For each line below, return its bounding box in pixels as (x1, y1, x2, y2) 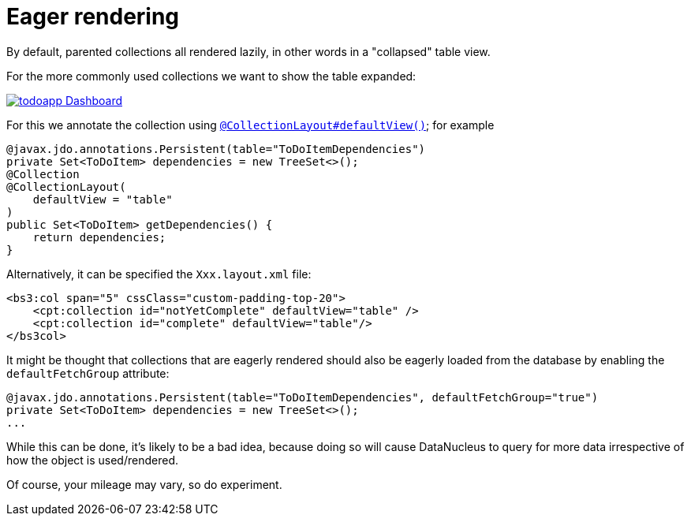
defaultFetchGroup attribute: (6, 366, 170, 380)
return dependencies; (32, 230, 166, 244)
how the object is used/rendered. (6, 453, 178, 467)
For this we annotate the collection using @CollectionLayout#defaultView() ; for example (6, 117, 495, 132)
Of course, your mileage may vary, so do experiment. (6, 477, 282, 491)
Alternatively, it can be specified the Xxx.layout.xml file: (6, 267, 312, 281)
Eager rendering (6, 3, 180, 30)
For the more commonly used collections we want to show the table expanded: (6, 69, 416, 83)
